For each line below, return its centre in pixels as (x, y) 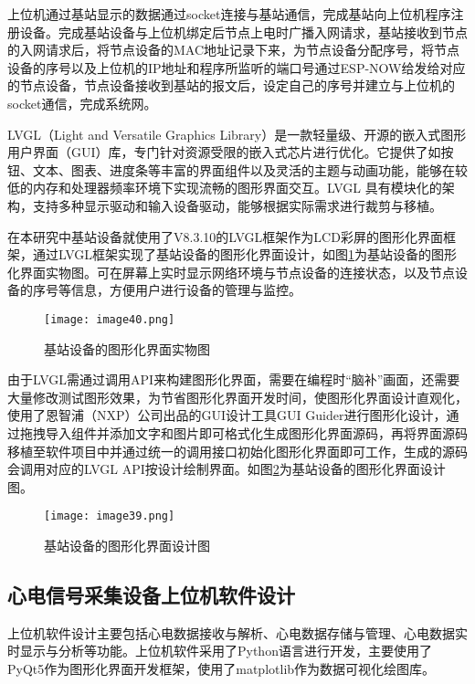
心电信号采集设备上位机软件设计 (151, 594)
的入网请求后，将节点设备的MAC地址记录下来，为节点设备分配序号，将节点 (234, 50)
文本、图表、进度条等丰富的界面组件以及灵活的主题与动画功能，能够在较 (250, 169)
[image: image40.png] (110, 319)
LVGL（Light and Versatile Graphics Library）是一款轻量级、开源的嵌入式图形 (237, 134)
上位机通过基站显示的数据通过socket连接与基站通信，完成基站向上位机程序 (229, 14)
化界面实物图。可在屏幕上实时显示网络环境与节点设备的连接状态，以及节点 (231, 272)
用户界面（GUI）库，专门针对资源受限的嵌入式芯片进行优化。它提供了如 (224, 152)
